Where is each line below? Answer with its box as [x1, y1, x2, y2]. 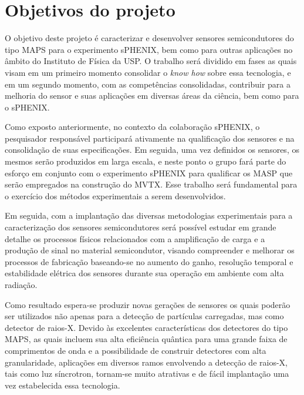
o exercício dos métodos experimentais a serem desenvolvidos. [5, 189, 226, 202]
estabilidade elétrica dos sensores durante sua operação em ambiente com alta [5, 267, 284, 279]
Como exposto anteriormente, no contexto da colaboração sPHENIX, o [5, 120, 260, 133]
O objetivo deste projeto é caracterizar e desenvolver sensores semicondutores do [5, 32, 294, 44]
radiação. [5, 279, 38, 290]
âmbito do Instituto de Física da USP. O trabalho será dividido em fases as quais [5, 55, 297, 67]
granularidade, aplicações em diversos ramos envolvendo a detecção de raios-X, [5, 356, 288, 368]
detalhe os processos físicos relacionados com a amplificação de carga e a [5, 232, 265, 245]
